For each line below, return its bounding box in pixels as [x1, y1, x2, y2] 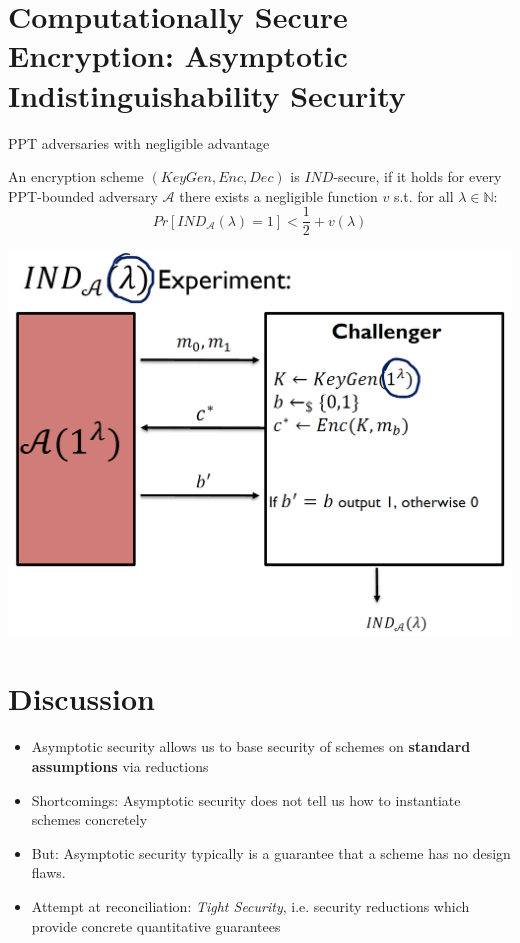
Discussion [8, 678, 155, 719]
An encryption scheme [8, 166, 144, 187]
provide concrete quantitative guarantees [31, 915, 281, 936]
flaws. [31, 862, 66, 883]
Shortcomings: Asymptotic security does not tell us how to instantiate [31, 789, 461, 810]
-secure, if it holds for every [333, 166, 502, 187]
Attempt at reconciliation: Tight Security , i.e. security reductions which [31, 895, 470, 916]
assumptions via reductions [31, 756, 209, 777]
